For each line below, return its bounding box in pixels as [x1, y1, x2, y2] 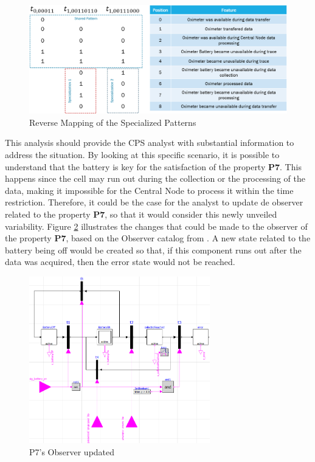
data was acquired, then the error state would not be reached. [5, 255, 235, 268]
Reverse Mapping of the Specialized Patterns [29, 115, 196, 128]
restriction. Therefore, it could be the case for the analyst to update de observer [5, 196, 303, 209]
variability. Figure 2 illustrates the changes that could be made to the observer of [5, 219, 308, 232]
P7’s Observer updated [29, 445, 115, 458]
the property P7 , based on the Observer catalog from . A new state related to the [5, 232, 311, 244]
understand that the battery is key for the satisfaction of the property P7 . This [5, 160, 302, 173]
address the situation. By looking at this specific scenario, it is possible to [5, 148, 280, 161]
